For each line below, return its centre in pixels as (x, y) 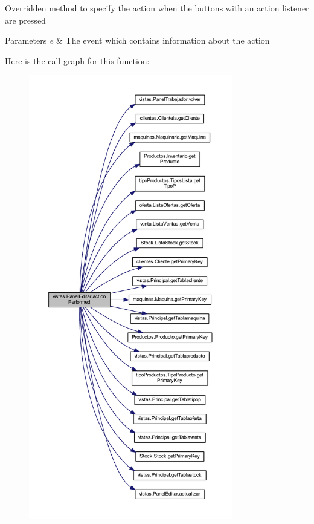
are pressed (25, 20)
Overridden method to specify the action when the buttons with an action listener (157, 8)
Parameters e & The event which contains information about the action (137, 40)
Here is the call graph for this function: (77, 60)
